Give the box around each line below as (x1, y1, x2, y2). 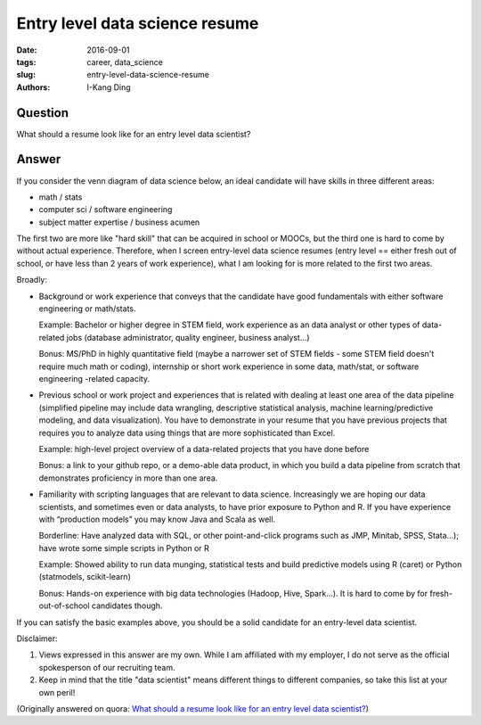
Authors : (16, 81, 51, 93)
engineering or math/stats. (38, 303, 136, 314)
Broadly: (16, 275, 48, 285)
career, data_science (86, 56, 164, 67)
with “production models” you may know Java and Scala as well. (38, 514, 276, 524)
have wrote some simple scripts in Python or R (38, 542, 209, 553)
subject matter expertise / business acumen (38, 217, 200, 227)
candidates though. (91, 600, 163, 611)
